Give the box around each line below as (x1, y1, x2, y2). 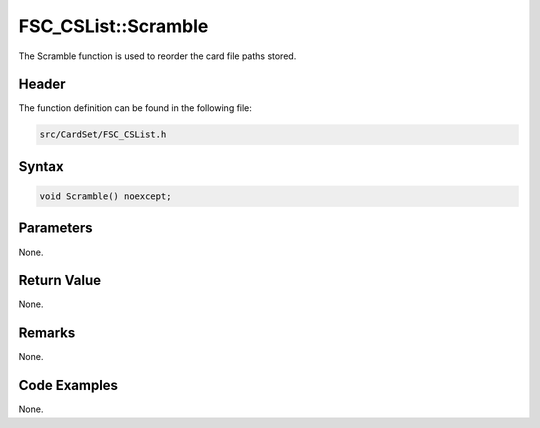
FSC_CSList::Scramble (18, 15, 209, 37)
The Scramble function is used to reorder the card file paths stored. (18, 50, 297, 62)
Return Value (18, 272, 102, 289)
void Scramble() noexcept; (39, 191, 172, 202)
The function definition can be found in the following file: (18, 102, 252, 114)
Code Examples (18, 377, 119, 394)
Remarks (18, 325, 76, 342)
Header (18, 76, 66, 93)
